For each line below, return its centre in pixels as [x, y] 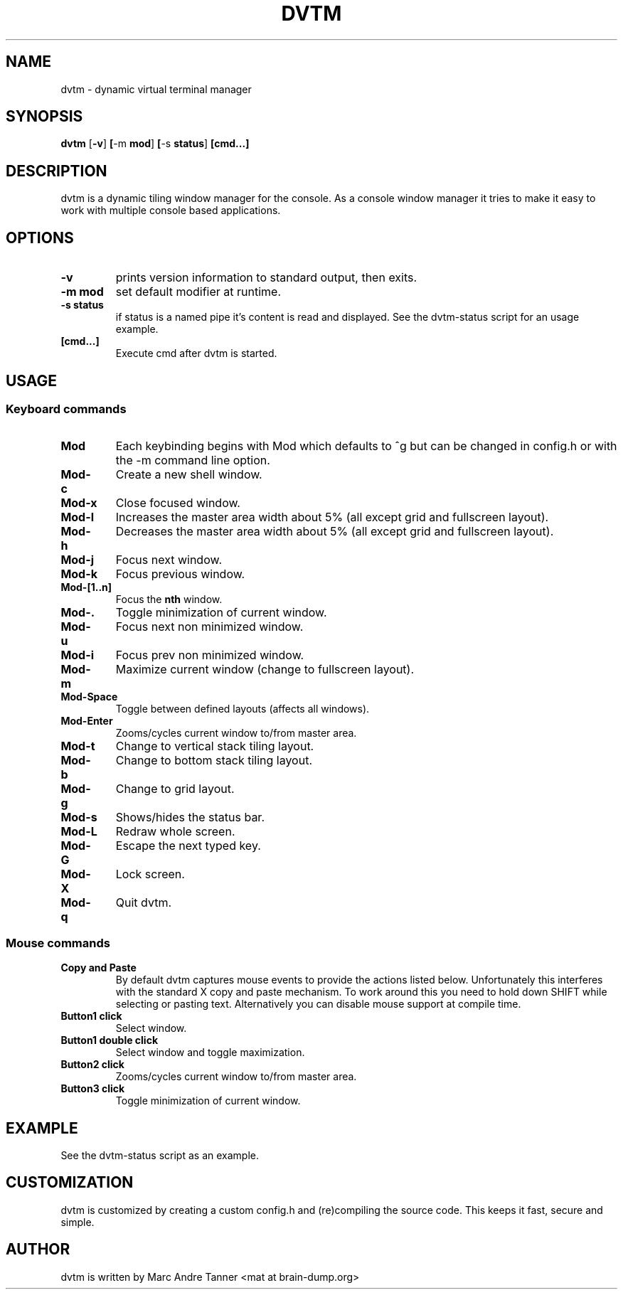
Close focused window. [178, 503]
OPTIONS [40, 238]
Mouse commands [58, 943]
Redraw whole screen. [175, 832]
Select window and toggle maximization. [210, 1052]
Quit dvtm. [144, 903]
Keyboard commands [66, 409]
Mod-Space [89, 697]
